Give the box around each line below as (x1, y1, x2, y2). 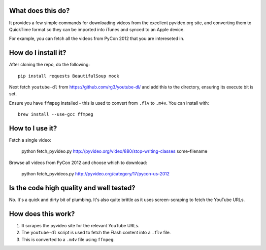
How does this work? (9, 209, 75, 218)
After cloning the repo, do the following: (9, 62, 90, 68)
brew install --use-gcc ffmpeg (18, 112, 94, 117)
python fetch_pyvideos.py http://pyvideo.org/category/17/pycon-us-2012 (21, 171, 170, 177)
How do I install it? (9, 48, 66, 57)
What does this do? (9, 6, 70, 15)
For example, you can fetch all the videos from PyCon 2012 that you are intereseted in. (9, 36, 185, 42)
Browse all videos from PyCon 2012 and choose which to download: (9, 160, 147, 166)
